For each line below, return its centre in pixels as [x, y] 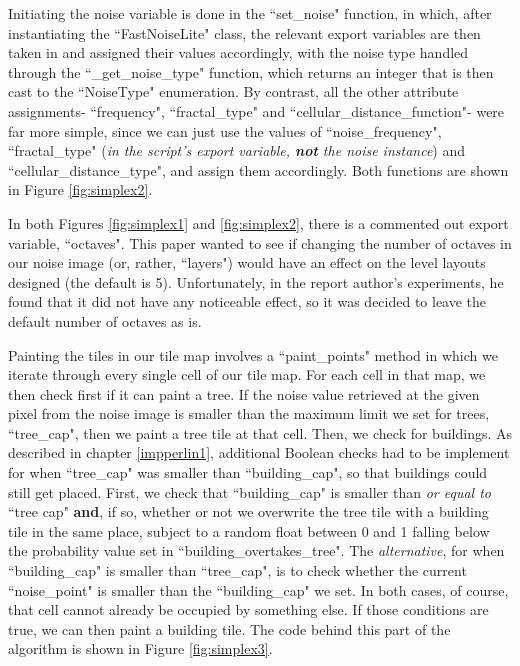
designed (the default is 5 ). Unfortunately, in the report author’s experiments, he [256, 281]
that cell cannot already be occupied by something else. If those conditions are [248, 609]
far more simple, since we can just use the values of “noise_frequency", [225, 130]
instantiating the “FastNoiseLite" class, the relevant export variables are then [244, 32]
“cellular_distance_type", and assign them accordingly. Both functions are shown [258, 169]
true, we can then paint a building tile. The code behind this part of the [229, 628]
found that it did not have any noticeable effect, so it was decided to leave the [247, 301]
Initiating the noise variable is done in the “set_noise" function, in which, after [250, 13]
